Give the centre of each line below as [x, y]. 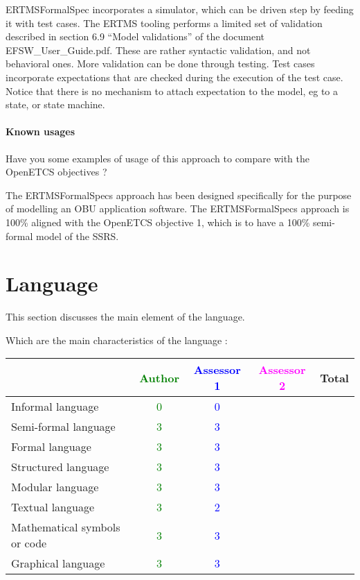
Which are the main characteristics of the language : [117, 340]
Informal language [55, 407]
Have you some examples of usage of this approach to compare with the [157, 158]
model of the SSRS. [77, 236]
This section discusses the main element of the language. [125, 317]
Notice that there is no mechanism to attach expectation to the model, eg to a [172, 91]
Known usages [40, 131]
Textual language [53, 507]
